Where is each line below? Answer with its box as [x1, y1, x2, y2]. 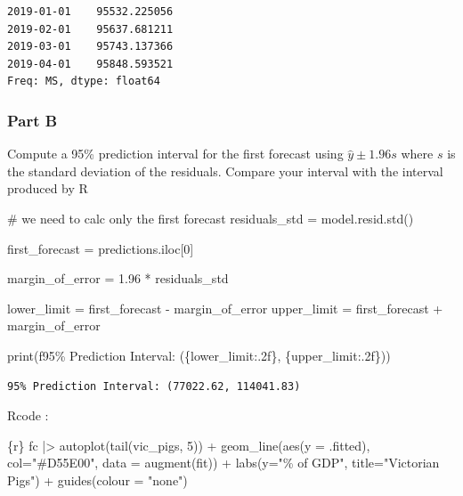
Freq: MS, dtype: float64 [7, 75, 160, 88]
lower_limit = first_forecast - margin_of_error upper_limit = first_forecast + [7, 298, 443, 317]
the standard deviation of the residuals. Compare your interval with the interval [7, 161, 443, 180]
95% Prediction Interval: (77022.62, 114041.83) [7, 379, 301, 393]
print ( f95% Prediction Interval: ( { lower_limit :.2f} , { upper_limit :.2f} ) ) [7, 346, 391, 364]
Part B [7, 109, 58, 131]
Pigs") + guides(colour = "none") [7, 470, 188, 489]
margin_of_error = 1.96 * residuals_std [7, 269, 229, 288]
